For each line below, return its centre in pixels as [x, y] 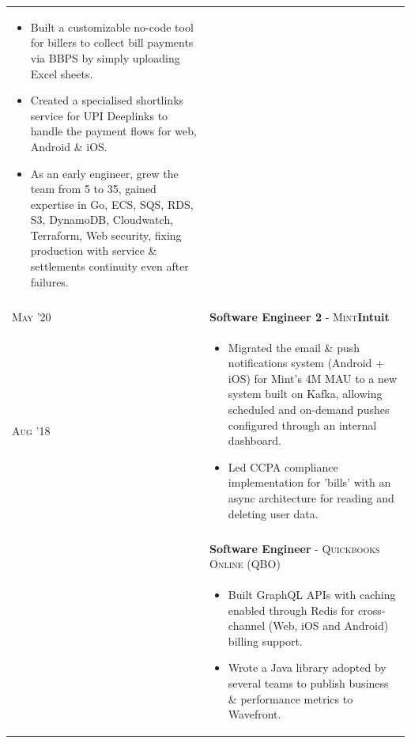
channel [247, 625]
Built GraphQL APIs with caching [312, 595]
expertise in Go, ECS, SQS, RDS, [112, 204]
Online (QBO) [245, 564]
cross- [371, 610]
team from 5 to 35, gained [93, 189]
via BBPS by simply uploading [105, 57]
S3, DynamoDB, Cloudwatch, [102, 220]
